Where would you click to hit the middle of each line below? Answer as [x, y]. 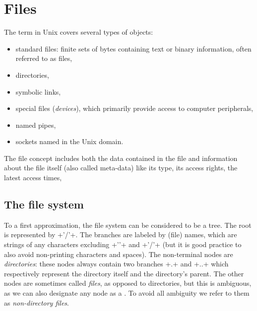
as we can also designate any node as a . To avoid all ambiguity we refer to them [127, 293]
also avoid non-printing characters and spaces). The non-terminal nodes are [119, 254]
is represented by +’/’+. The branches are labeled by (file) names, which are [121, 234]
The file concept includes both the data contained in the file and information [121, 158]
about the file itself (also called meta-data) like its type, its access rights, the [121, 168]
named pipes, [36, 125]
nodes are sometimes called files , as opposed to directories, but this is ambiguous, [128, 283]
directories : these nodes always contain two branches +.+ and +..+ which [116, 264]
